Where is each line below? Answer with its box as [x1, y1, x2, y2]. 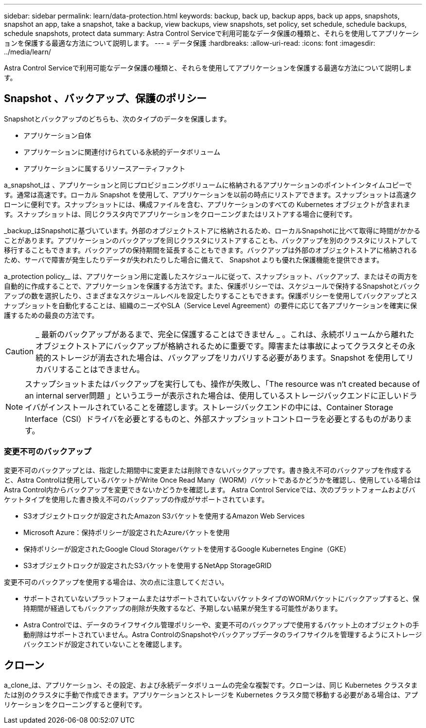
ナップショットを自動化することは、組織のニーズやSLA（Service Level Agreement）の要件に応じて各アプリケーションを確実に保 [4, 301, 417, 310]
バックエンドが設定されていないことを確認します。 [23, 640, 186, 648]
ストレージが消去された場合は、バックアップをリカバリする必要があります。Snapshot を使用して [51, 352, 406, 363]
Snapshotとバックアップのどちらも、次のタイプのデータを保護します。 [4, 114, 231, 123]
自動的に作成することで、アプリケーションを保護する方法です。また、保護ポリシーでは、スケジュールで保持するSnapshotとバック [4, 281, 420, 290]
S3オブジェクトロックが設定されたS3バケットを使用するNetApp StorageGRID [23, 561, 272, 570]
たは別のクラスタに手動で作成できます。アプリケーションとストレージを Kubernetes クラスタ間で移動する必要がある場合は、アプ [4, 691, 418, 699]
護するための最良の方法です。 [4, 311, 99, 319]
